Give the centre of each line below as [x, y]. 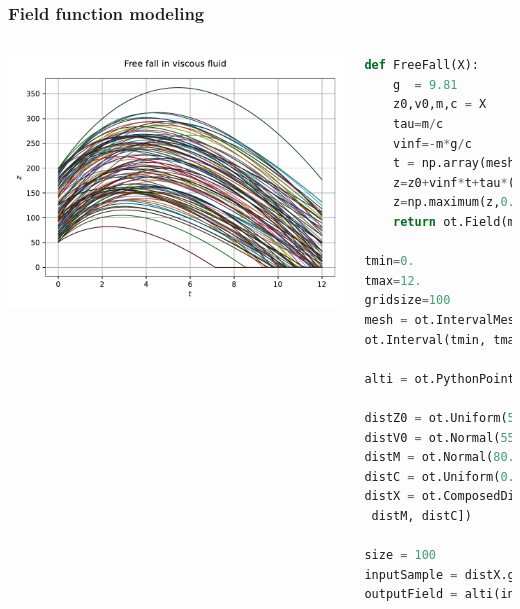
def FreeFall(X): [421, 65]
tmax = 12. [393, 280]
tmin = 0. [389, 261]
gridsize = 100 [407, 300]
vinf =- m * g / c [432, 143]
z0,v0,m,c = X [440, 104]
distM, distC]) [421, 515]
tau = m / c [418, 124]
